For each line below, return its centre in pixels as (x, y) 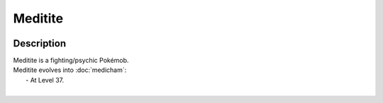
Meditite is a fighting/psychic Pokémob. (71, 61)
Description (40, 43)
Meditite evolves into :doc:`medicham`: (70, 70)
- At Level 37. (45, 80)
